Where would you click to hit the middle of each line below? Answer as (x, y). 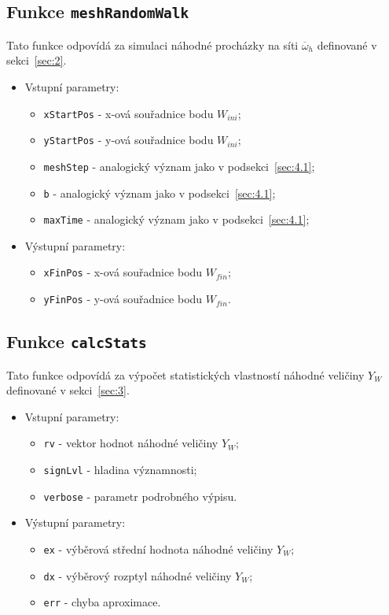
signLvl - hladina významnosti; (120, 469)
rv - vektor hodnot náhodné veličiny (131, 443)
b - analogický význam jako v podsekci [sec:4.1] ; (160, 193)
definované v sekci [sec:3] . (68, 390)
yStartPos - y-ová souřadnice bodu (128, 140)
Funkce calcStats (77, 341)
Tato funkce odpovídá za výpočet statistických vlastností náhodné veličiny (185, 374)
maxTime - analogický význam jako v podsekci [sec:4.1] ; (176, 219)
